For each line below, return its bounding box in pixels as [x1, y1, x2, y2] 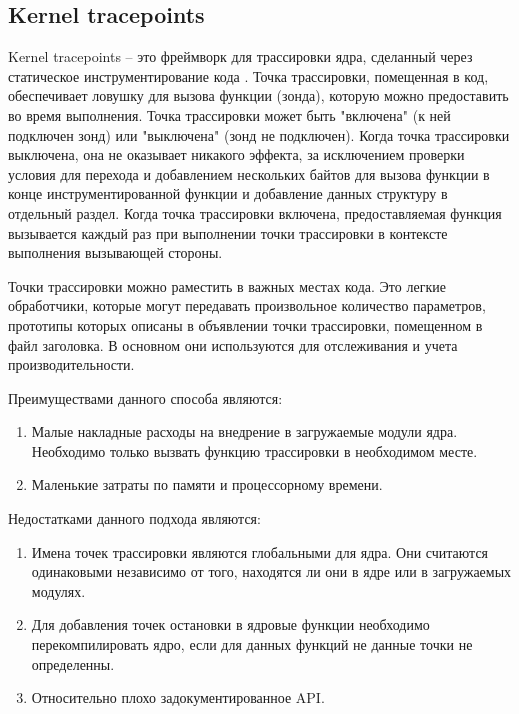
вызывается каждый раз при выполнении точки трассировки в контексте [8, 222, 448, 243]
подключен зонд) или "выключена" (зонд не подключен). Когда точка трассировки [8, 124, 510, 145]
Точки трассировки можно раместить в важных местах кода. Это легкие [8, 275, 446, 296]
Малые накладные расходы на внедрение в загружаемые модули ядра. [31, 421, 458, 442]
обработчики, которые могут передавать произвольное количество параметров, [8, 295, 486, 316]
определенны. [31, 653, 115, 674]
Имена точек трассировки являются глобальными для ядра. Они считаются [31, 541, 489, 562]
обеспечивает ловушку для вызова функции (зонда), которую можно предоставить [8, 85, 509, 106]
